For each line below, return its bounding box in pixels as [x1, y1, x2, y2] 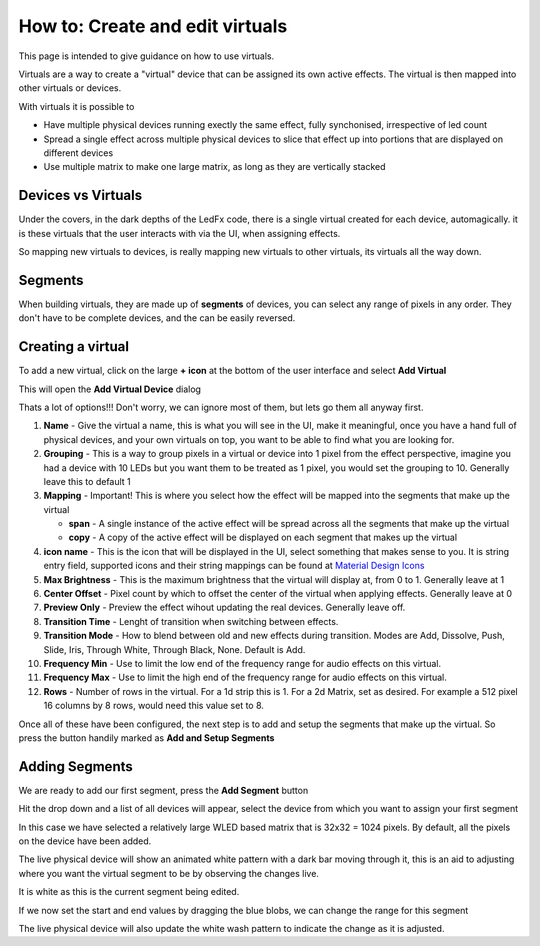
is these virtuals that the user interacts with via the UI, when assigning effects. [18, 227, 341, 239]
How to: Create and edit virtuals [18, 15, 288, 37]
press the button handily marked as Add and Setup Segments [18, 731, 275, 744]
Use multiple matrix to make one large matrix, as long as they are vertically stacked [43, 161, 386, 173]
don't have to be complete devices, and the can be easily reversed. [18, 312, 296, 324]
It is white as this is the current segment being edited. [18, 886, 240, 898]
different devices [43, 146, 114, 159]
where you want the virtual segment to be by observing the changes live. [18, 867, 320, 879]
